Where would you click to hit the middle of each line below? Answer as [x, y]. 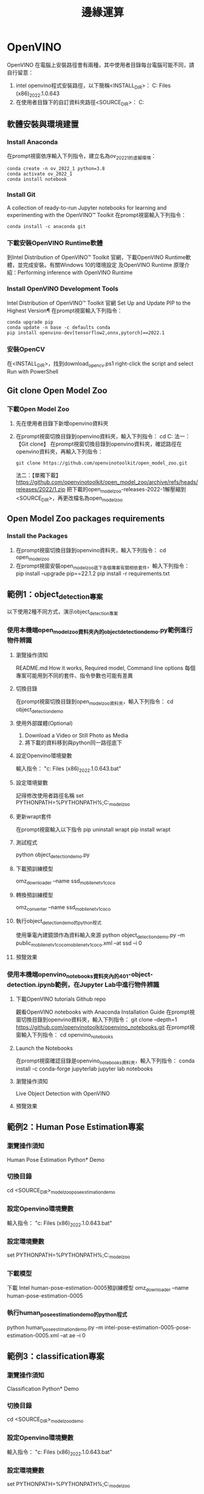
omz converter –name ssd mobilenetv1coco [63, 908]
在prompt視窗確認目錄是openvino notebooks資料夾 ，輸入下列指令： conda [105, 1061]
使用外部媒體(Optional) [44, 724]
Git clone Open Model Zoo [57, 391]
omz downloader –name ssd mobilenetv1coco [66, 881]
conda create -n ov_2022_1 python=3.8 [56, 168]
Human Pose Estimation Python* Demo [56, 1159]
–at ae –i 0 [73, 1336]
